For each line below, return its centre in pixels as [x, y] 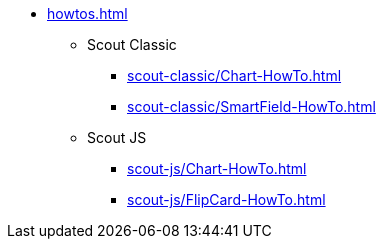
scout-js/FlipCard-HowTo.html [226, 199]
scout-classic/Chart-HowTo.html [234, 75]
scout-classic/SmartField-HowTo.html [251, 106]
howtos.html [87, 13]
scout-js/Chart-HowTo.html [217, 168]
